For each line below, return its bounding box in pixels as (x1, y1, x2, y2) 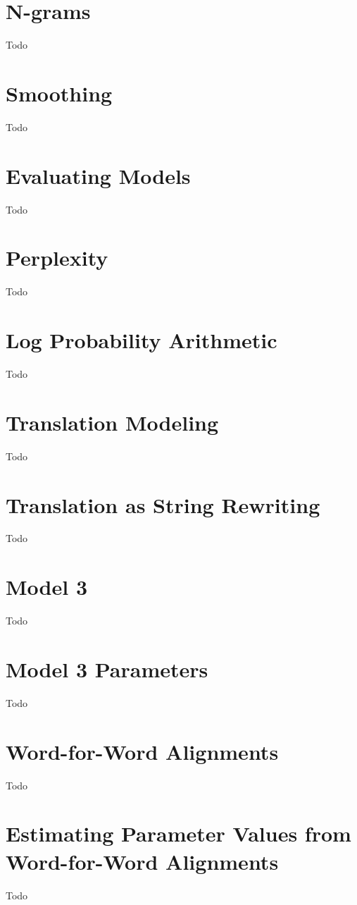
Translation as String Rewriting (6, 490, 320, 519)
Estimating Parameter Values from (6, 819, 351, 848)
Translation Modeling (6, 407, 219, 436)
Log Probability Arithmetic (6, 326, 277, 355)
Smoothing (6, 78, 113, 107)
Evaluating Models (6, 161, 191, 190)
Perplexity (6, 243, 108, 272)
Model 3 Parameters (6, 654, 208, 683)
